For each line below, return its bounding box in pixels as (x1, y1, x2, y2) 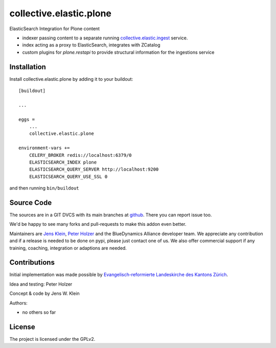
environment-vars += (18, 145, 70, 151)
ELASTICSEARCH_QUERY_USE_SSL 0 (29, 174, 108, 179)
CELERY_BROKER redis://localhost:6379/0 (29, 152, 132, 158)
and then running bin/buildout (9, 185, 79, 191)
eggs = (18, 117, 35, 122)
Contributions (9, 258, 55, 267)
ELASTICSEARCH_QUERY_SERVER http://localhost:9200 (29, 167, 159, 172)
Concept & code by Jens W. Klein (9, 290, 80, 296)
